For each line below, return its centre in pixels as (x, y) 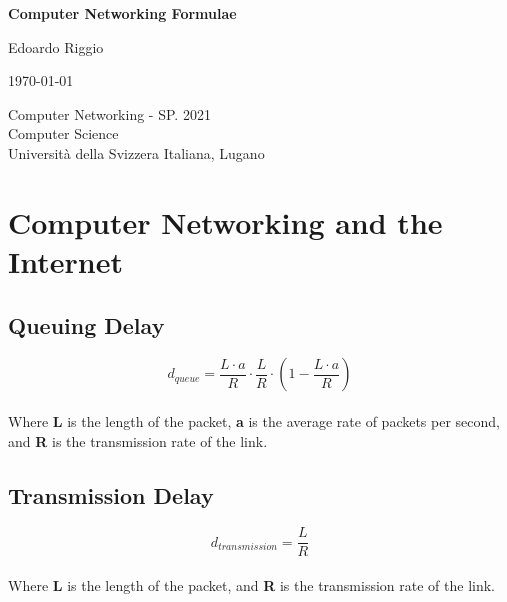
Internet (65, 260)
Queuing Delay (86, 324)
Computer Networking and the (225, 221)
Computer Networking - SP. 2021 (109, 113)
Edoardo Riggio (56, 46)
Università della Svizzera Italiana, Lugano (136, 152)
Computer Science (63, 133)
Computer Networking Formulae (122, 13)
